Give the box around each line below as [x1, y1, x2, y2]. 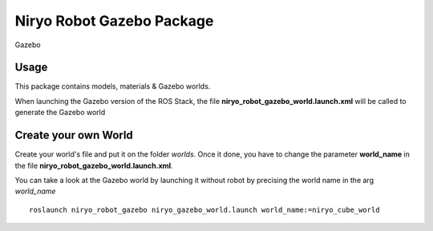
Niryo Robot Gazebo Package [14, 12, 214, 30]
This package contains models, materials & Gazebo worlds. [14, 82, 211, 91]
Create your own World [14, 129, 134, 142]
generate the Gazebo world [14, 108, 106, 117]
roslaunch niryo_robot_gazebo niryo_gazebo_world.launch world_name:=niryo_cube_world [29, 205, 380, 214]
